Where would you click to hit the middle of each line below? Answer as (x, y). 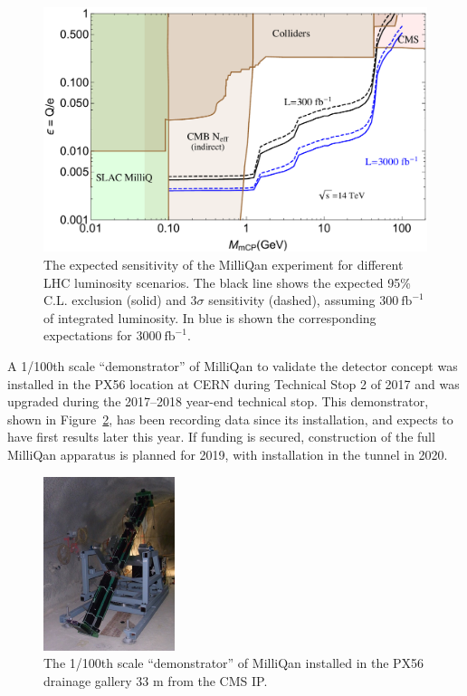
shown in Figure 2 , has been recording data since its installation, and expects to (230, 419)
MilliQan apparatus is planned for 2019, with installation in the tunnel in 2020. (228, 454)
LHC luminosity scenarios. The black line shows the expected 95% (227, 282)
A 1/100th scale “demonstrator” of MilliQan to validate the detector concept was (233, 365)
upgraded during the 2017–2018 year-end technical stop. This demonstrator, (218, 401)
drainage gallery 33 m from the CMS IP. (156, 680)
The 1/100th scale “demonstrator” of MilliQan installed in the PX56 (234, 663)
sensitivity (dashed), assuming (292, 300)
